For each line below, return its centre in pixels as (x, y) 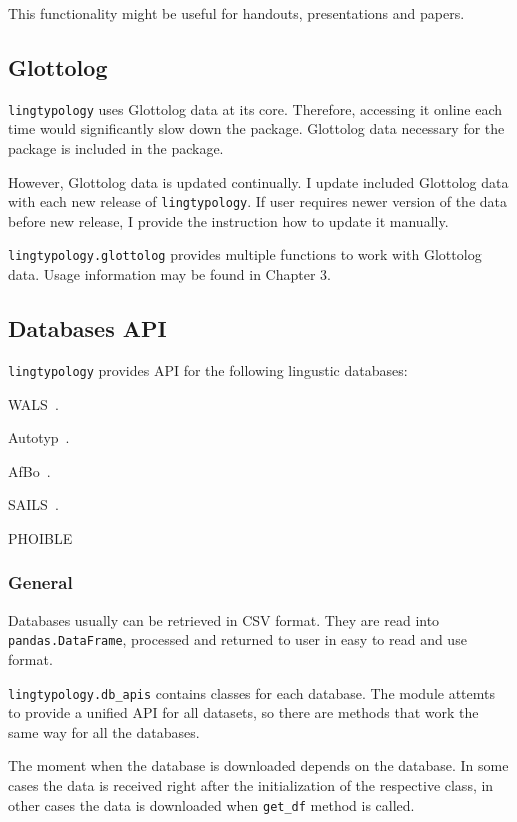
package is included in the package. (116, 148)
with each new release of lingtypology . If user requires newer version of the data (258, 201)
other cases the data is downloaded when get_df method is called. (211, 804)
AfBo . (29, 470)
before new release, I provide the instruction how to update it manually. (228, 220)
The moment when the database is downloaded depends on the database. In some (258, 765)
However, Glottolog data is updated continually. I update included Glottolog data (258, 181)
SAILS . (33, 504)
